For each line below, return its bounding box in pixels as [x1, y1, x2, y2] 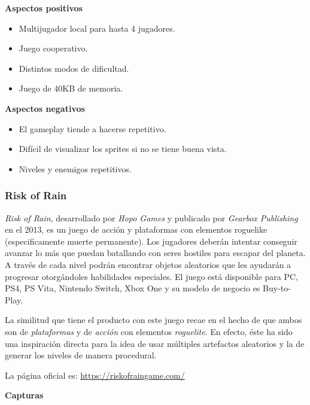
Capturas [5, 389, 44, 401]
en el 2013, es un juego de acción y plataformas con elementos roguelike [5, 223, 268, 236]
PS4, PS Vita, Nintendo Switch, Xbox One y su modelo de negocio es [5, 282, 260, 294]
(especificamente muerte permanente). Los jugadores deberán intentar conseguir [5, 235, 297, 247]
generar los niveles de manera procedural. [5, 349, 157, 361]
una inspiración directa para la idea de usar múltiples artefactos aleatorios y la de [5, 337, 305, 349]
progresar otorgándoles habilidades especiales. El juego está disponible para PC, [5, 270, 298, 282]
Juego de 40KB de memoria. [19, 82, 123, 95]
